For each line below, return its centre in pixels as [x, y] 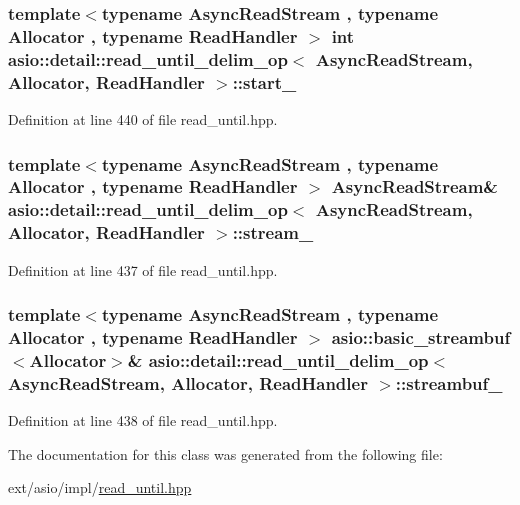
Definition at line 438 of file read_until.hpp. [143, 420]
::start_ [264, 81]
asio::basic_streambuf [421, 337]
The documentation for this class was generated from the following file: [225, 453]
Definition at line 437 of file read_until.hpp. [143, 269]
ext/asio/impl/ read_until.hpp [100, 487]
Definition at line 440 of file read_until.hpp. [143, 118]
